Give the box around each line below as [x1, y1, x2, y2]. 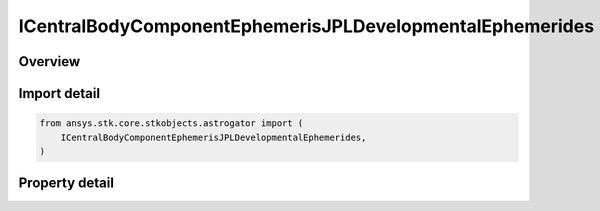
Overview [18, 53, 81, 70]
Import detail [18, 85, 100, 102]
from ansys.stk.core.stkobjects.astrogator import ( [39, 118, 304, 129]
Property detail [18, 175, 115, 192]
